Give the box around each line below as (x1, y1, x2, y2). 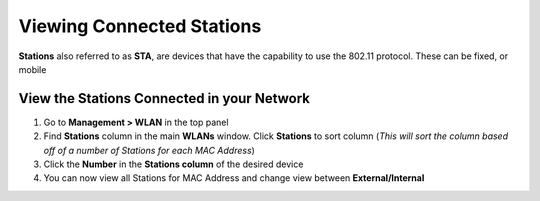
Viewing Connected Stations (18, 15, 262, 37)
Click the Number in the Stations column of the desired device (43, 158, 304, 170)
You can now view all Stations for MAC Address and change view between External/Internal (43, 172, 425, 184)
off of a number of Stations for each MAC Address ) (43, 144, 255, 156)
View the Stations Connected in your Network (18, 90, 310, 107)
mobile (18, 63, 47, 75)
